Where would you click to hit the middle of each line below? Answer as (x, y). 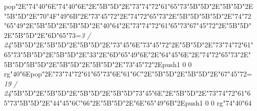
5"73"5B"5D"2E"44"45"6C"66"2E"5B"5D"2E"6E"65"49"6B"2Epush (102, 102)
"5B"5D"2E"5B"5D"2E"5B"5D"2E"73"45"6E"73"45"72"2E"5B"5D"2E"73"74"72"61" (132, 45)
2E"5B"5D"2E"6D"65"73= (43, 35)
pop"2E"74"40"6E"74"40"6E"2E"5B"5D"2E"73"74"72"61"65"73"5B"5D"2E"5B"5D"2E (128, 6)
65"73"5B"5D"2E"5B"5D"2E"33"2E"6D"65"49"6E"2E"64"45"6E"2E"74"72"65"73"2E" (128, 54)
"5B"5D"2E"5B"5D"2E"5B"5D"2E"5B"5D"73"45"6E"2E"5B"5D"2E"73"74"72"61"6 (131, 93)
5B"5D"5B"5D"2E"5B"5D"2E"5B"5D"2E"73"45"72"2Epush (90, 64)
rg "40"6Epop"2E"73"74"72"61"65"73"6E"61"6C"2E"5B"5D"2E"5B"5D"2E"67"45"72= (128, 74)
